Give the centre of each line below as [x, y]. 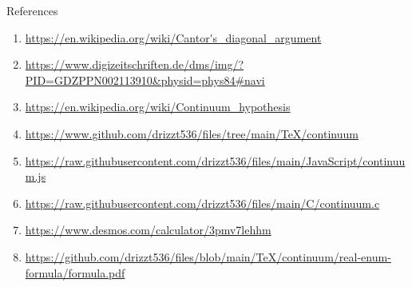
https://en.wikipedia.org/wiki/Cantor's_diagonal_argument [173, 37]
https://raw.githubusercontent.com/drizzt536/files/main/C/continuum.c [202, 203]
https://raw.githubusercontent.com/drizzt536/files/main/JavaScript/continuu [215, 160]
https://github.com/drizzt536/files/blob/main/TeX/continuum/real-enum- [208, 256]
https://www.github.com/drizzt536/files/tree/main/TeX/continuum [192, 133]
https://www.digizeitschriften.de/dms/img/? [135, 64]
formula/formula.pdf [75, 272]
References [32, 10]
